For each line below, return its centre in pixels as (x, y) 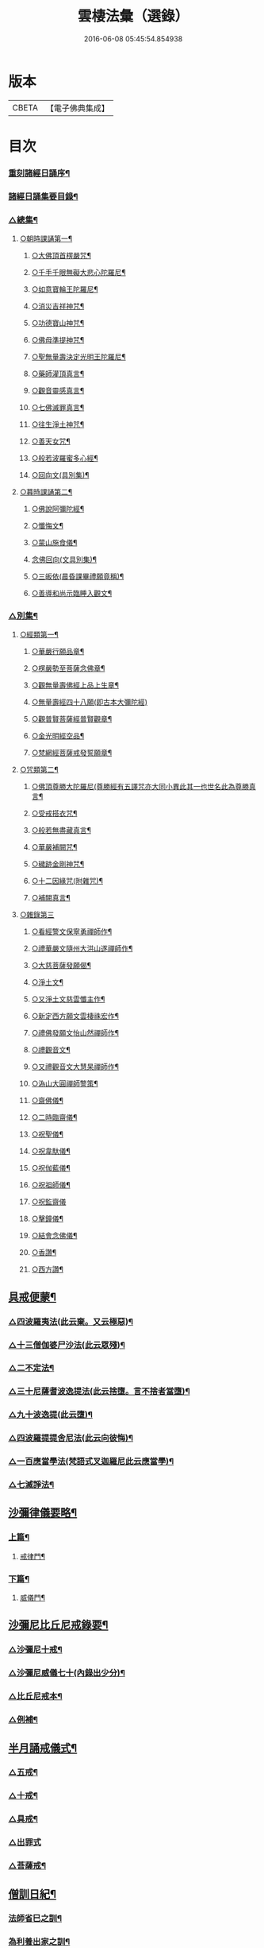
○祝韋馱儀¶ (51, 1151)
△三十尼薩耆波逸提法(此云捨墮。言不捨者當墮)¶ (99, 1392)
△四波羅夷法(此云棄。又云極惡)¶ (71, 1322)
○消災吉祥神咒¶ (58, 306)
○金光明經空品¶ (58, 736)
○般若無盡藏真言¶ (61, 831)
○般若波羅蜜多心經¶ (65, 459)
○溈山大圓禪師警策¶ (65, 1084)
